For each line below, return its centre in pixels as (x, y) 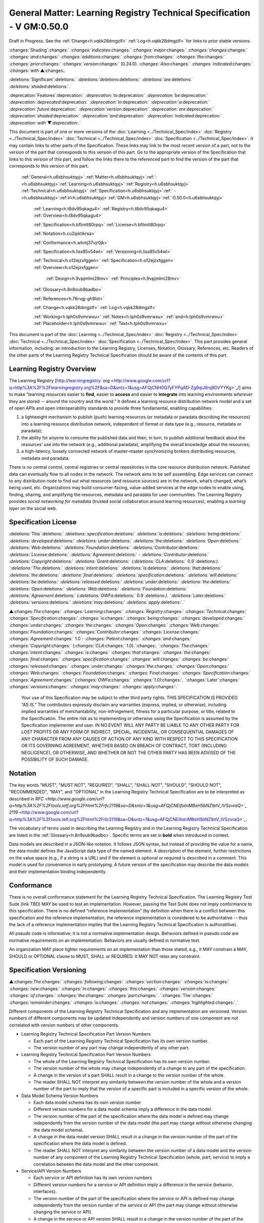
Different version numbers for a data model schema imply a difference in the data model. (123, 1109)
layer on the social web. (33, 508)
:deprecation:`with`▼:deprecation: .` (45, 123)
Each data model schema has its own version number (87, 1103)
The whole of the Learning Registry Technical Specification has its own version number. (122, 1061)
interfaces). (45, 1192)
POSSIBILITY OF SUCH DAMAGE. (55, 759)
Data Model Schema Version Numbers (60, 1095)
